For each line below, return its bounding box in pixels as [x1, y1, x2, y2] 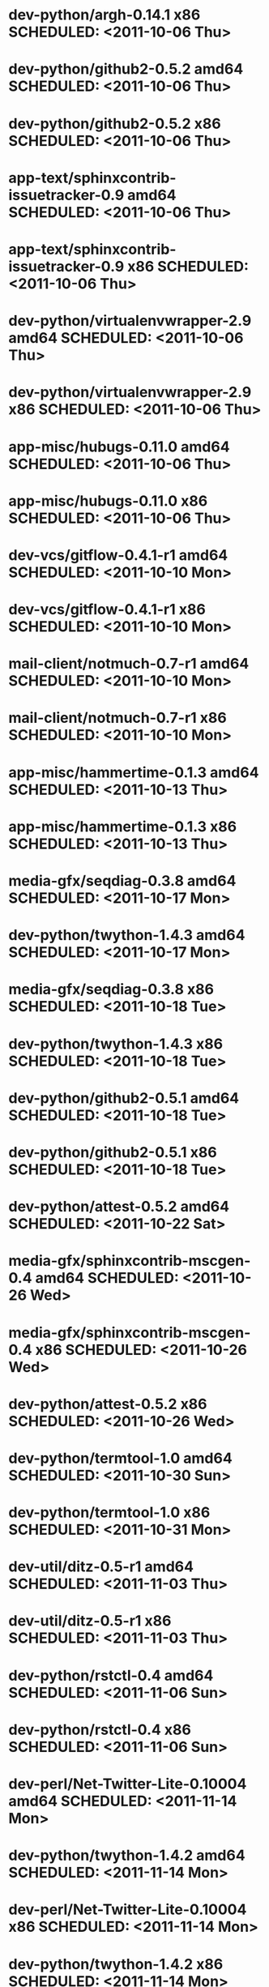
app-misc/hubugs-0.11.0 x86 [8, 492, 208, 510]
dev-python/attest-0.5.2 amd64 [8, 1198, 229, 1216]
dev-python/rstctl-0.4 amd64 [8, 1666, 214, 1685]
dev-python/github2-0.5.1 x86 [8, 1143, 217, 1161]
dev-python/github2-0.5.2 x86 [8, 114, 221, 133]
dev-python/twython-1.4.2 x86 [8, 1955, 224, 1973]
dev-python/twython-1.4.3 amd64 [8, 926, 246, 945]
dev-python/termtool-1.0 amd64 [8, 1449, 233, 1468]
